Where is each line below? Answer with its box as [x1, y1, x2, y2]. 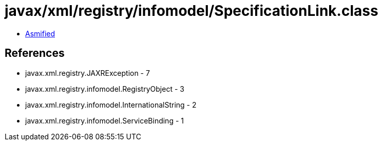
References [5, 47, 65, 60]
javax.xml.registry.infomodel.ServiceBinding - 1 [25, 116, 184, 125]
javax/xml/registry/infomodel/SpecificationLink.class [5, 2, 378, 19]
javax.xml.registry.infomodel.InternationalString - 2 [25, 100, 197, 109]
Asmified [25, 29, 55, 38]
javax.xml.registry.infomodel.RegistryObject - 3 [25, 84, 184, 93]
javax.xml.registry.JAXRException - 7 [25, 68, 150, 77]
